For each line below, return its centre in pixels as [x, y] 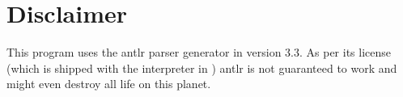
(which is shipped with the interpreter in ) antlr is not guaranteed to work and [202, 67]
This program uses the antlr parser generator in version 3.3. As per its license [199, 52]
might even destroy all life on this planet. [109, 84]
